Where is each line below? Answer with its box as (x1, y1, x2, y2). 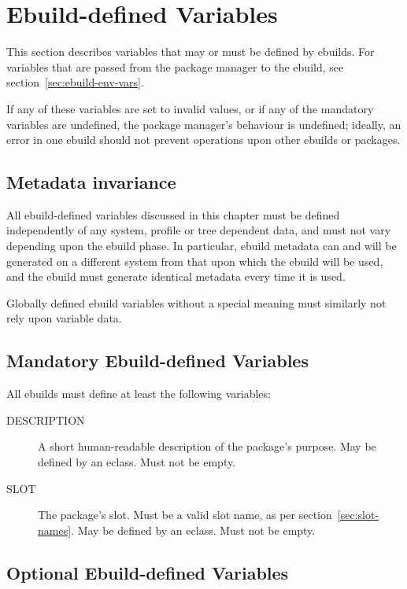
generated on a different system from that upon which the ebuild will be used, (6, 252, 383, 269)
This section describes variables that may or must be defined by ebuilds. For (6, 43, 375, 60)
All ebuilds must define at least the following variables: (6, 385, 271, 402)
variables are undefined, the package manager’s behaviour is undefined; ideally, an (6, 116, 401, 132)
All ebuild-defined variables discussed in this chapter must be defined (6, 206, 340, 223)
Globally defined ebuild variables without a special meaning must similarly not (6, 294, 387, 311)
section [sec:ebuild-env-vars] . (6, 74, 144, 90)
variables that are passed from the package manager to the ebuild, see (6, 58, 344, 75)
